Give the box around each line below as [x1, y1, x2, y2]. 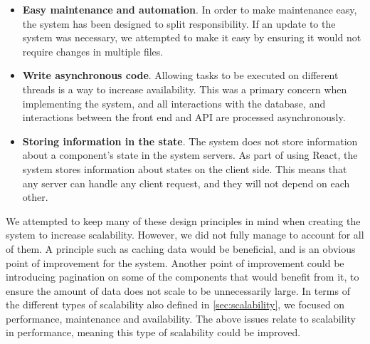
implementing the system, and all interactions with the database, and [22, 95, 326, 110]
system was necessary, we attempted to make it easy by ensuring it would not [22, 30, 361, 45]
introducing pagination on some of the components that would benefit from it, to [6, 269, 359, 284]
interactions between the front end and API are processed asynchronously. [22, 110, 346, 125]
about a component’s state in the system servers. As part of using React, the [22, 147, 358, 162]
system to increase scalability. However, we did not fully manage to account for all [6, 227, 364, 242]
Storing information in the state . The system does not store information [22, 133, 358, 148]
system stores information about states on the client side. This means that [22, 161, 347, 176]
